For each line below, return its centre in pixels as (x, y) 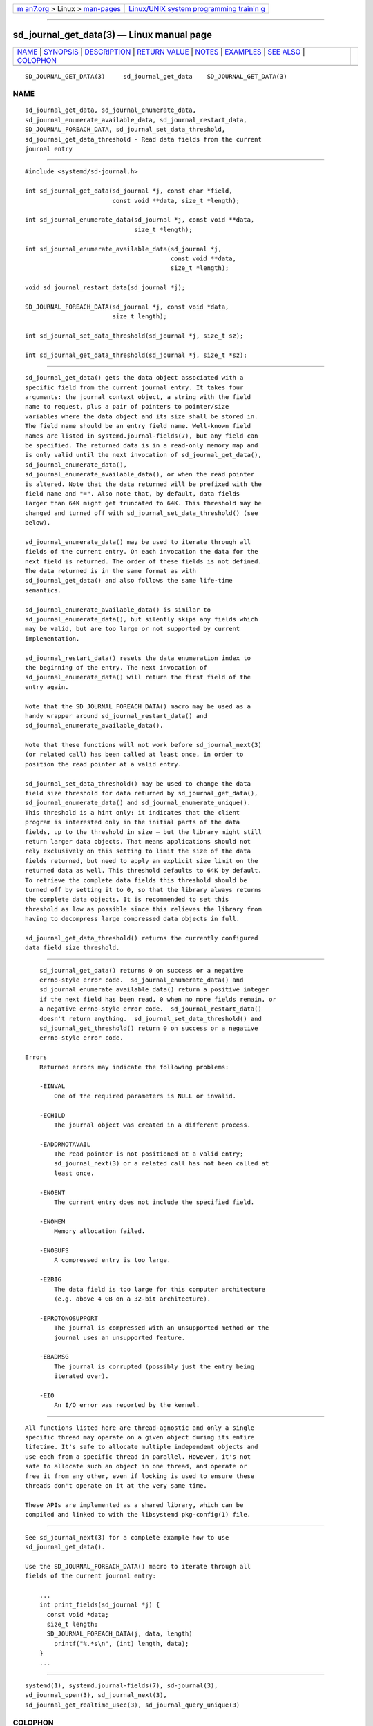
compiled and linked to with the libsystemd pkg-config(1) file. (138, 1515)
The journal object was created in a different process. (153, 1125)
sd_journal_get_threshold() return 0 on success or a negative (149, 1028)
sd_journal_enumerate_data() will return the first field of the (138, 677)
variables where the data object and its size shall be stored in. (142, 416)
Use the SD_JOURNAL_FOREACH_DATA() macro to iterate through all (138, 1566)
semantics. (44, 590)
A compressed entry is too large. (113, 1260)
